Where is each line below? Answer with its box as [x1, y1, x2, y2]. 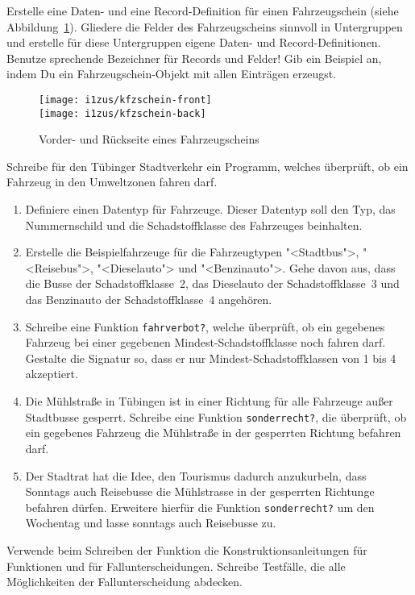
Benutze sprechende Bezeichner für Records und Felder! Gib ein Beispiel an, [6, 49, 382, 66]
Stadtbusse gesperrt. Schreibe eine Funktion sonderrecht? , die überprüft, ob [25, 408, 407, 425]
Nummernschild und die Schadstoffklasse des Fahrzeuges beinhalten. [25, 216, 363, 233]
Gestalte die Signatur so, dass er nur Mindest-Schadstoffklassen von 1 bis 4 [25, 349, 396, 366]
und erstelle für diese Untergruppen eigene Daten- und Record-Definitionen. [6, 34, 381, 51]
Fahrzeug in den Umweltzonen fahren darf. [6, 173, 218, 190]
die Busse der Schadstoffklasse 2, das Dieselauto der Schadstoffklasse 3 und [25, 275, 400, 292]
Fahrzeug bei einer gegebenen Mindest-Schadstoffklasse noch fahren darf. [25, 334, 386, 351]
